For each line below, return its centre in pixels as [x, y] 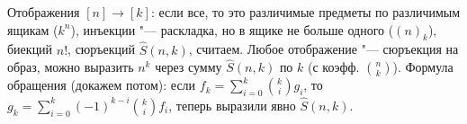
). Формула [423, 67]
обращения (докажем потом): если [102, 85]
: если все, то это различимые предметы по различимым [305, 12]
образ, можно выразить [71, 67]
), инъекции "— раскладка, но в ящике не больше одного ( [232, 29]
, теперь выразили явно [232, 105]
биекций [30, 49]
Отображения [44, 12]
